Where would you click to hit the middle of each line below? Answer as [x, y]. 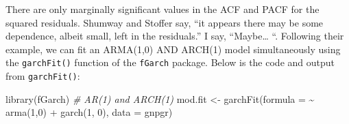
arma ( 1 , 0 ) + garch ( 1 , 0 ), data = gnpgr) [89, 112]
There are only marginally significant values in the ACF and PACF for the [163, 9]
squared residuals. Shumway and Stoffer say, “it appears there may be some [165, 22]
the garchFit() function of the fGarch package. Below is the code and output [170, 62]
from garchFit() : [43, 76]
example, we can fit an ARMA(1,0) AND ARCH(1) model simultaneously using [173, 49]
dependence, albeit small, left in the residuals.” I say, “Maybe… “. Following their [175, 36]
